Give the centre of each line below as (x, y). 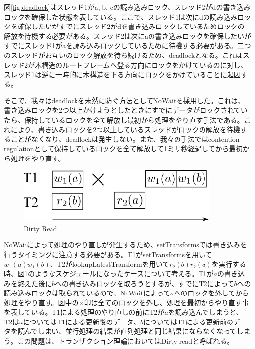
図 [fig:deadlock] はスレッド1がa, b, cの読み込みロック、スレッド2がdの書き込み (127, 7)
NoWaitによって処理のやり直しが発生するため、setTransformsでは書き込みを (126, 245)
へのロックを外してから (211, 293)
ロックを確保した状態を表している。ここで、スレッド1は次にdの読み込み (121, 16)
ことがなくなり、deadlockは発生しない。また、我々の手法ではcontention (125, 139)
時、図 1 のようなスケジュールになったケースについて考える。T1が (109, 273)
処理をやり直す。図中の (41, 302)
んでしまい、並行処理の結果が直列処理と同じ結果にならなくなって (130, 331)
